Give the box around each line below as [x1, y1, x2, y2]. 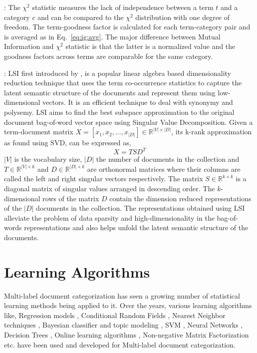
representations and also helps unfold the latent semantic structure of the [24, 222, 249, 233]
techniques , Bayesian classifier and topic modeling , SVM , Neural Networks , [4, 320, 243, 330]
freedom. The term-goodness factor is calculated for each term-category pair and [4, 21, 251, 32]
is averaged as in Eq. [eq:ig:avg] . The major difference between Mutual [4, 31, 221, 41]
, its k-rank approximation [171, 126, 252, 137]
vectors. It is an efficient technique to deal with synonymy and [42, 97, 233, 107]
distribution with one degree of [135, 11, 230, 22]
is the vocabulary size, [14, 154, 82, 164]
